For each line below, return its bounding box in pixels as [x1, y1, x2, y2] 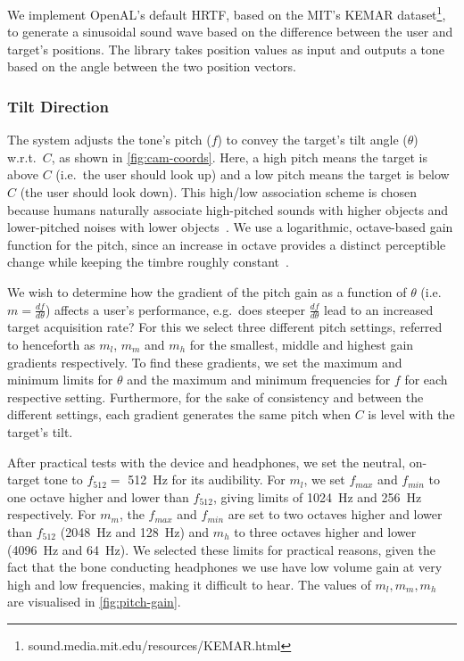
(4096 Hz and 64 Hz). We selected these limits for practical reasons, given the [7, 540, 435, 558]
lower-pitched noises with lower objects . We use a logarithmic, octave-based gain [7, 218, 453, 236]
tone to [44, 470, 83, 489]
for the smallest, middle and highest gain [189, 335, 414, 354]
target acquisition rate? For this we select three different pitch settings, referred [7, 318, 443, 336]
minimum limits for [7, 370, 113, 389]
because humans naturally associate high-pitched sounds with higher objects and [7, 200, 449, 219]
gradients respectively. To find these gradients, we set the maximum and [7, 352, 402, 371]
